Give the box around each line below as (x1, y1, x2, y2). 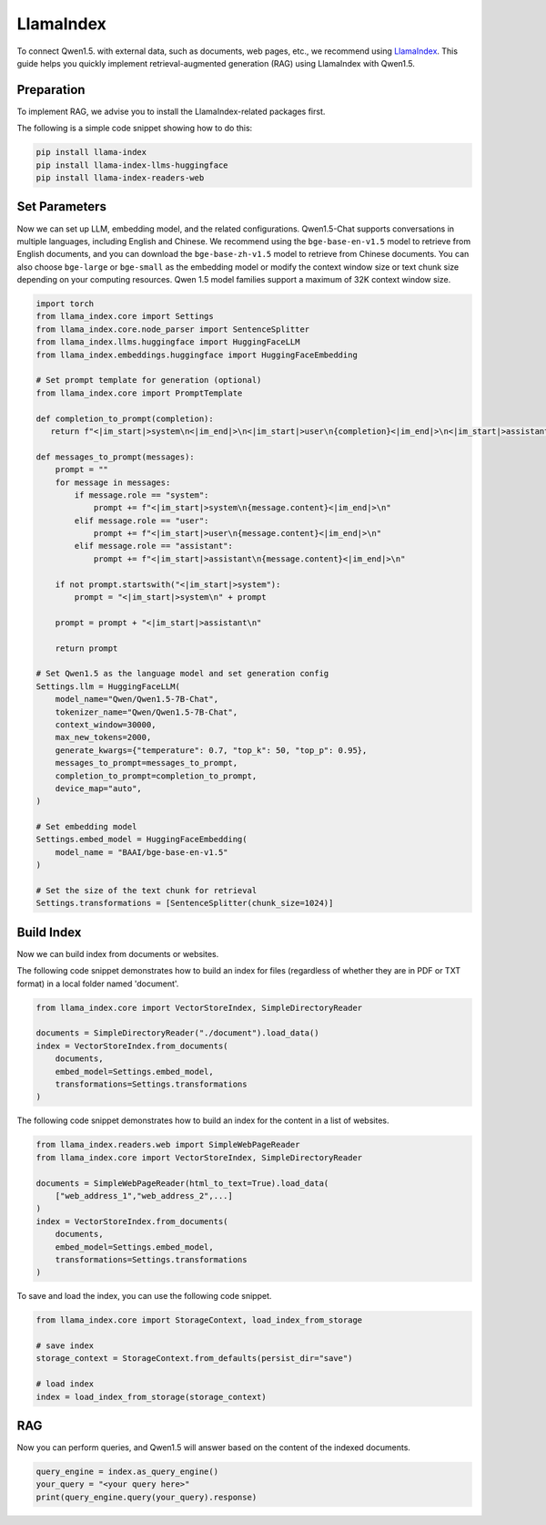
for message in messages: (55, 477, 171, 488)
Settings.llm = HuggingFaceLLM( (35, 681, 181, 692)
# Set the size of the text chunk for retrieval (35, 885, 258, 896)
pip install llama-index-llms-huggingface (35, 160, 228, 170)
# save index (35, 1341, 95, 1351)
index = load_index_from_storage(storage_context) (35, 1391, 268, 1402)
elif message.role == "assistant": (74, 541, 234, 551)
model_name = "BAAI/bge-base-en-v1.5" (55, 847, 228, 857)
